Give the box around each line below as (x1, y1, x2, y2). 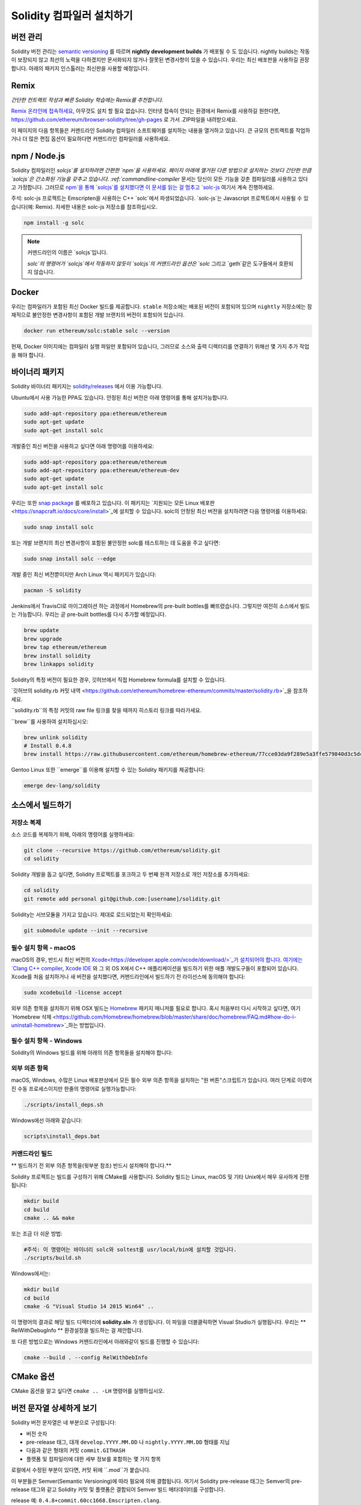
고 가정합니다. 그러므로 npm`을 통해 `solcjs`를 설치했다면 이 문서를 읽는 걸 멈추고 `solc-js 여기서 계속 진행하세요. (11, 184, 274, 191)
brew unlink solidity (23, 734, 88, 740)
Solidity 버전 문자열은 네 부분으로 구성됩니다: (11, 1419, 117, 1426)
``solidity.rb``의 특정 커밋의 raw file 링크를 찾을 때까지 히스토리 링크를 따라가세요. (11, 707, 202, 714)
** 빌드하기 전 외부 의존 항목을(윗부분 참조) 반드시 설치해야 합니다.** (11, 1162, 171, 1169)
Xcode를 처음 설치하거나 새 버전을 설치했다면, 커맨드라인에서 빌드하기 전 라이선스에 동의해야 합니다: (11, 973, 245, 981)
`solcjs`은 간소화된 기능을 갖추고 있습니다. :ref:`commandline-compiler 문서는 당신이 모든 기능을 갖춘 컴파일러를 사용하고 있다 (11, 175, 308, 182)
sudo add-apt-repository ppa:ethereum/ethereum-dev (23, 467, 180, 474)
